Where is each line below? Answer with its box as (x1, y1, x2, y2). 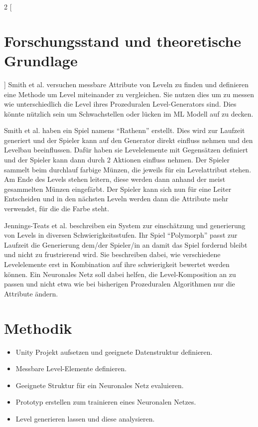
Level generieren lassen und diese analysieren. (15, 413, 155, 424)
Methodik (4, 317, 72, 338)
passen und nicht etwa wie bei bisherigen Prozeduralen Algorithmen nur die (4, 279, 235, 289)
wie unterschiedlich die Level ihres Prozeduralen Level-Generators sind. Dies (4, 99, 237, 109)
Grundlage (4, 50, 78, 70)
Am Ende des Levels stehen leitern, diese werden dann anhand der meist (4, 174, 226, 184)
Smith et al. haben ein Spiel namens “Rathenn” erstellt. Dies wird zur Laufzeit (4, 125, 245, 136)
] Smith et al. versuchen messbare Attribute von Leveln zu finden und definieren (4, 79, 249, 89)
